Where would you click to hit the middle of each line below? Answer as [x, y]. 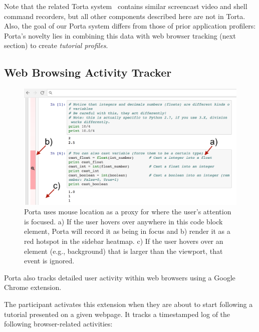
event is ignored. [49, 261]
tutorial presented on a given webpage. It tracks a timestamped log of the [117, 314]
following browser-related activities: [58, 324]
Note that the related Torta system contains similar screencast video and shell [126, 6]
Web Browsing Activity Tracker [88, 72]
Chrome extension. [33, 287]
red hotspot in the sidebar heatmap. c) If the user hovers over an [124, 241]
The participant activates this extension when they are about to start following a [128, 304]
